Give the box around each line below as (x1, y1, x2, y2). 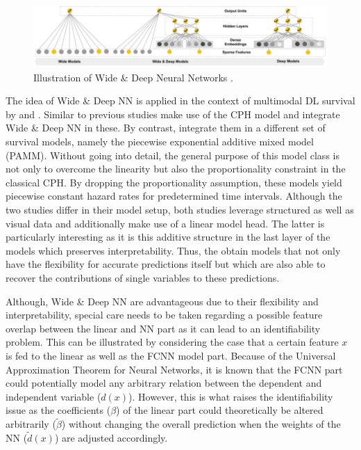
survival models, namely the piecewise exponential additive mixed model (6, 134, 314, 149)
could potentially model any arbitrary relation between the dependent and (6, 376, 322, 390)
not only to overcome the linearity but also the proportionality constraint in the (6, 161, 346, 176)
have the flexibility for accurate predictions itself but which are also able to (6, 257, 326, 271)
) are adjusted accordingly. (54, 430, 168, 444)
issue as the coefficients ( (6, 403, 111, 417)
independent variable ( (6, 389, 101, 403)
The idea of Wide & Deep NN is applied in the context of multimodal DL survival (6, 93, 355, 108)
